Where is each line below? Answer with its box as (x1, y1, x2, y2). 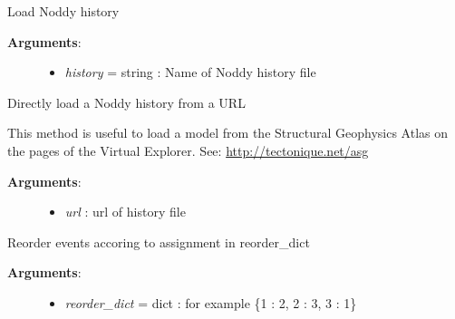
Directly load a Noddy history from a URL (7, 92, 246, 111)
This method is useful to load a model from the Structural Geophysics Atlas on (7, 123, 449, 142)
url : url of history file (64, 202, 186, 221)
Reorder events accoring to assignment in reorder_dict (7, 232, 310, 251)
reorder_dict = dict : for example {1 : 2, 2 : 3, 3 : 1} (64, 293, 357, 312)
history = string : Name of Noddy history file (64, 63, 316, 82)
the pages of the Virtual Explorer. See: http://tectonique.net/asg (7, 140, 369, 159)
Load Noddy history (7, 2, 120, 20)
